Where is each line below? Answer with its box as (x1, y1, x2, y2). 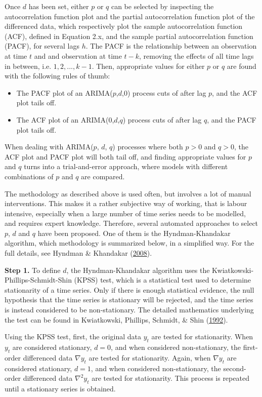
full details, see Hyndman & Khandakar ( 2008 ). (5, 248, 152, 258)
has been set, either (28, 1, 89, 11)
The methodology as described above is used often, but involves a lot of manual (5, 188, 251, 198)
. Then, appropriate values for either (92, 60, 205, 71)
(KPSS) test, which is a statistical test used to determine (74, 274, 251, 285)
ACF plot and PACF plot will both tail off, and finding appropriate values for (5, 151, 246, 162)
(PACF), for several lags (5, 41, 80, 51)
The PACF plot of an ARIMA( (16, 87, 113, 98)
